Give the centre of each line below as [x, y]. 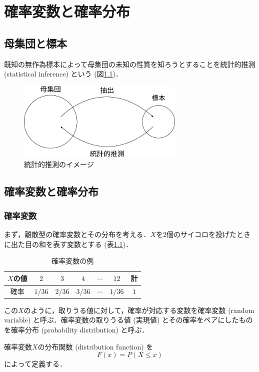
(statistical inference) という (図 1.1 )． [63, 74]
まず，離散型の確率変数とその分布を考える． [77, 234]
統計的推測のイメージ [59, 164]
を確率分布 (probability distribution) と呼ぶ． [76, 330]
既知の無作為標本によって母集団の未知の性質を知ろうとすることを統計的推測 [130, 64]
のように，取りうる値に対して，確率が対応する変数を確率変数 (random [139, 310]
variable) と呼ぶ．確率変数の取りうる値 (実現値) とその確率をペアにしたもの [128, 320]
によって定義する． [35, 364]
